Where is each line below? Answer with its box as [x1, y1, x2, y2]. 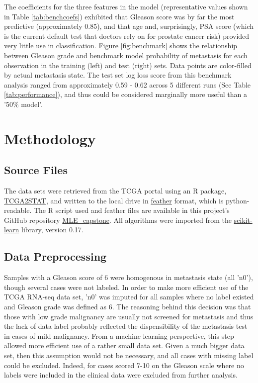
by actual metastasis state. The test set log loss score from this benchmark [4, 70, 232, 80]
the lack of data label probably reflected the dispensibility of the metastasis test [4, 321, 248, 331]
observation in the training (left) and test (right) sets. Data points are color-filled [4, 60, 252, 70]
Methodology [4, 128, 96, 148]
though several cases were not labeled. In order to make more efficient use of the [4, 282, 249, 292]
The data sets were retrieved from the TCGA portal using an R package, [4, 186, 227, 196]
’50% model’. [4, 98, 42, 109]
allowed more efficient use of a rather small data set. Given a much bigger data [4, 340, 245, 351]
